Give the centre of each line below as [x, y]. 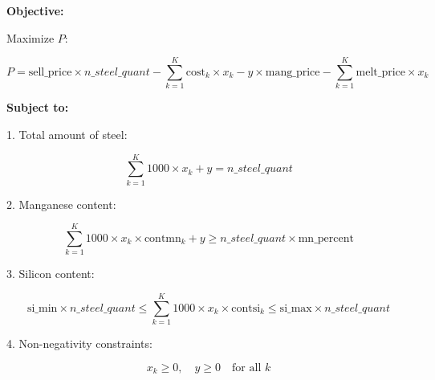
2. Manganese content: [61, 204]
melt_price [380, 72]
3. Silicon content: [51, 274]
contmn [163, 239]
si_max [296, 308]
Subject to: [38, 107]
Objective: [35, 10]
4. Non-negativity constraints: [79, 343]
